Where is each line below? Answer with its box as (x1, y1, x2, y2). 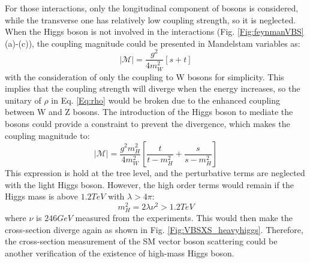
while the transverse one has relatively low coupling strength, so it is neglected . (5, 13, 296, 26)
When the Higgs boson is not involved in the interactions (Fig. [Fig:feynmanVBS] (5, 25, 304, 38)
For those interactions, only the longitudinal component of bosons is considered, (5, 2, 299, 14)
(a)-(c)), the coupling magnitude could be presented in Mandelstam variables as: (5, 37, 300, 49)
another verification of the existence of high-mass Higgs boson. (5, 246, 234, 259)
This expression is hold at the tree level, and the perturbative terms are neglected (5, 167, 305, 179)
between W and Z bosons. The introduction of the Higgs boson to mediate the (5, 105, 293, 118)
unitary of (5, 93, 41, 106)
